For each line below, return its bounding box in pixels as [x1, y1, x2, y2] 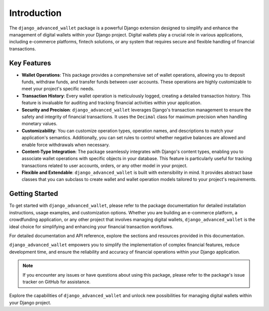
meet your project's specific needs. [21, 86, 95, 92]
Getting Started [9, 189, 58, 198]
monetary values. [21, 121, 57, 127]
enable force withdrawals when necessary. [21, 142, 110, 148]
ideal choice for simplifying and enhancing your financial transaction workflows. [9, 223, 174, 229]
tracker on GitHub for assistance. [22, 279, 91, 285]
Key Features [9, 59, 51, 67]
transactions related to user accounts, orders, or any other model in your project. [21, 162, 188, 168]
